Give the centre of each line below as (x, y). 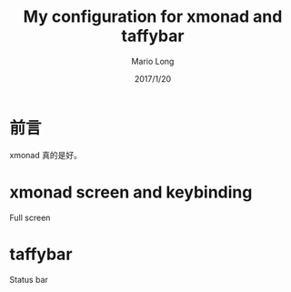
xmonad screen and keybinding (131, 192)
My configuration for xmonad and (153, 17)
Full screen (30, 217)
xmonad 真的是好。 (45, 155)
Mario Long (153, 61)
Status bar (29, 279)
